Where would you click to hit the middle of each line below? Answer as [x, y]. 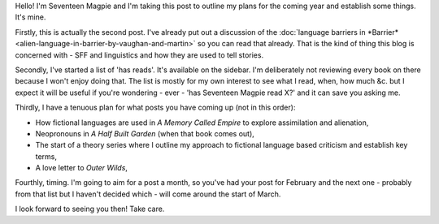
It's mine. [30, 17]
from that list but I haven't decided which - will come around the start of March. [148, 194]
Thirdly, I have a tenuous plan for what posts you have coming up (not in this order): [155, 108]
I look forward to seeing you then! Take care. [90, 209]
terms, [46, 156]
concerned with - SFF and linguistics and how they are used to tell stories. [139, 55]
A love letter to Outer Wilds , [81, 168]
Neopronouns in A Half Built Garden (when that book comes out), [145, 133]
